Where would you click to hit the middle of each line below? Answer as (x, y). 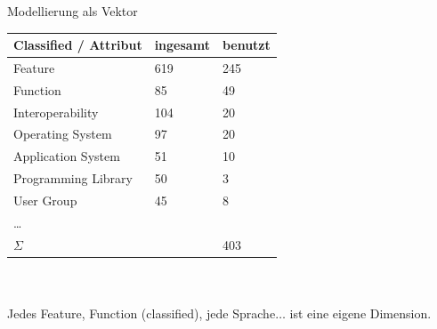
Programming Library (73, 178)
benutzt (246, 45)
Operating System (63, 134)
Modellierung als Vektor (73, 11)
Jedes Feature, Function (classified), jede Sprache (142, 313)
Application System (67, 156)
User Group (45, 200)
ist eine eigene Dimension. (360, 313)
